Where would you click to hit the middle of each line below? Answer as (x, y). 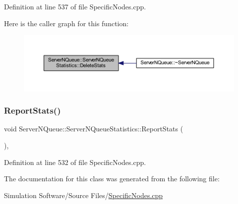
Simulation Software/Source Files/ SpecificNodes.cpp (84, 195)
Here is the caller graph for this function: (66, 23)
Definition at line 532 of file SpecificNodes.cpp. (75, 162)
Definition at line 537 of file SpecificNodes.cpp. (75, 6)
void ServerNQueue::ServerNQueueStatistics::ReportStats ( (94, 129)
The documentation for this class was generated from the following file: (112, 179)
